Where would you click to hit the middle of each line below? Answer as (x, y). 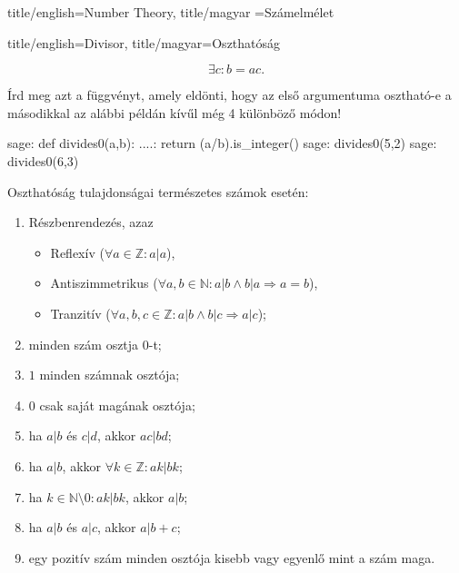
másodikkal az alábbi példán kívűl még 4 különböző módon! (175, 112)
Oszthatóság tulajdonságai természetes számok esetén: (158, 191)
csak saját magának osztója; (117, 405)
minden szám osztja (84, 344)
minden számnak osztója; (110, 375)
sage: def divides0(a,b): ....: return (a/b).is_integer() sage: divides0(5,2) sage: (222, 143)
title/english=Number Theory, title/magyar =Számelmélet (171, 12)
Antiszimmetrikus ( (104, 283)
